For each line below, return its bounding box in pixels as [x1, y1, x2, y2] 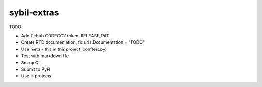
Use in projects [21, 73, 51, 79]
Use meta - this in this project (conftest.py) [21, 46, 107, 52]
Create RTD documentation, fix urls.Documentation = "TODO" [21, 39, 145, 45]
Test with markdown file [21, 53, 69, 59]
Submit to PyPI [21, 66, 51, 72]
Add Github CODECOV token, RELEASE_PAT [21, 33, 109, 38]
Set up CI [21, 60, 40, 65]
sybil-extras [9, 7, 59, 18]
